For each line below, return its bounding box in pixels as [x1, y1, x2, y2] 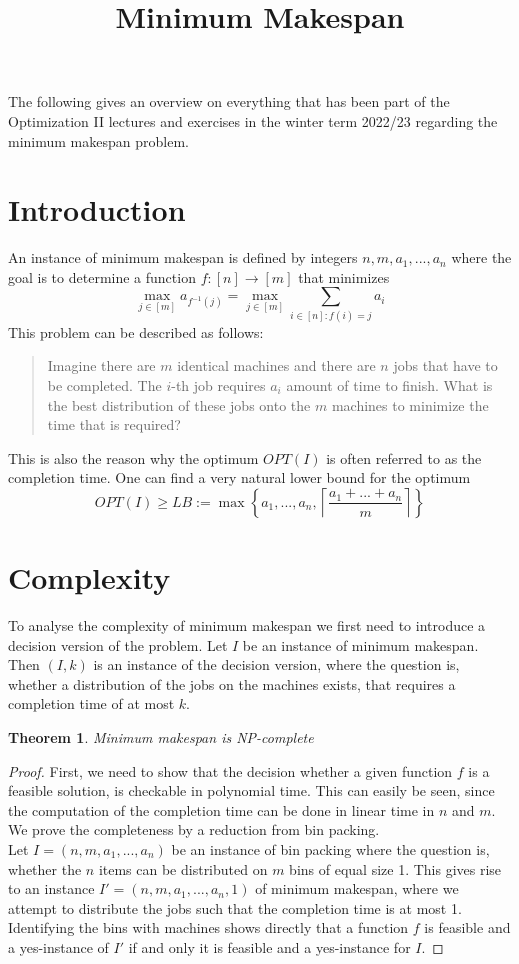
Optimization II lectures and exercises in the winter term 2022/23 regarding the [8, 110, 498, 131]
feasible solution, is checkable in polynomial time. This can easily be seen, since [8, 780, 495, 801]
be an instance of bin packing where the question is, [171, 839, 490, 860]
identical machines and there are [177, 355, 376, 376]
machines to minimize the [331, 394, 489, 415]
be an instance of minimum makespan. [242, 634, 479, 655]
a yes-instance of [8, 936, 109, 957]
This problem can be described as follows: [8, 321, 264, 342]
